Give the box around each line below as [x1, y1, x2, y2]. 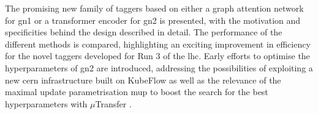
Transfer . [95, 97, 132, 110]
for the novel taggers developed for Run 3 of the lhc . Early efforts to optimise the [5, 49, 310, 62]
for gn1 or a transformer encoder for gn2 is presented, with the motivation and [5, 13, 301, 26]
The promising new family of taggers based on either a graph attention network [5, 2, 304, 14]
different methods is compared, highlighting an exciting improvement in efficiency [5, 37, 311, 50]
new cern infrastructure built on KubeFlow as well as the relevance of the [5, 73, 281, 86]
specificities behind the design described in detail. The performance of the [5, 26, 282, 38]
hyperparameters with [5, 97, 88, 110]
